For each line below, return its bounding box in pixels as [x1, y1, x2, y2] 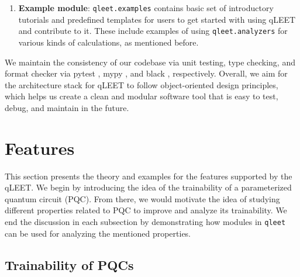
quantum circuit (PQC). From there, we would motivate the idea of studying [5, 192, 280, 205]
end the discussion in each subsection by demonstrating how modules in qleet [5, 215, 286, 227]
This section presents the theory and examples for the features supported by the [5, 169, 292, 182]
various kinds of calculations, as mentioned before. [18, 36, 199, 48]
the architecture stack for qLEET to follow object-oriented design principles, [5, 78, 278, 91]
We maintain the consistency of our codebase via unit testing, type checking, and [5, 56, 295, 68]
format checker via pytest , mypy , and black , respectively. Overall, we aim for [5, 67, 288, 79]
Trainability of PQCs [5, 255, 134, 273]
